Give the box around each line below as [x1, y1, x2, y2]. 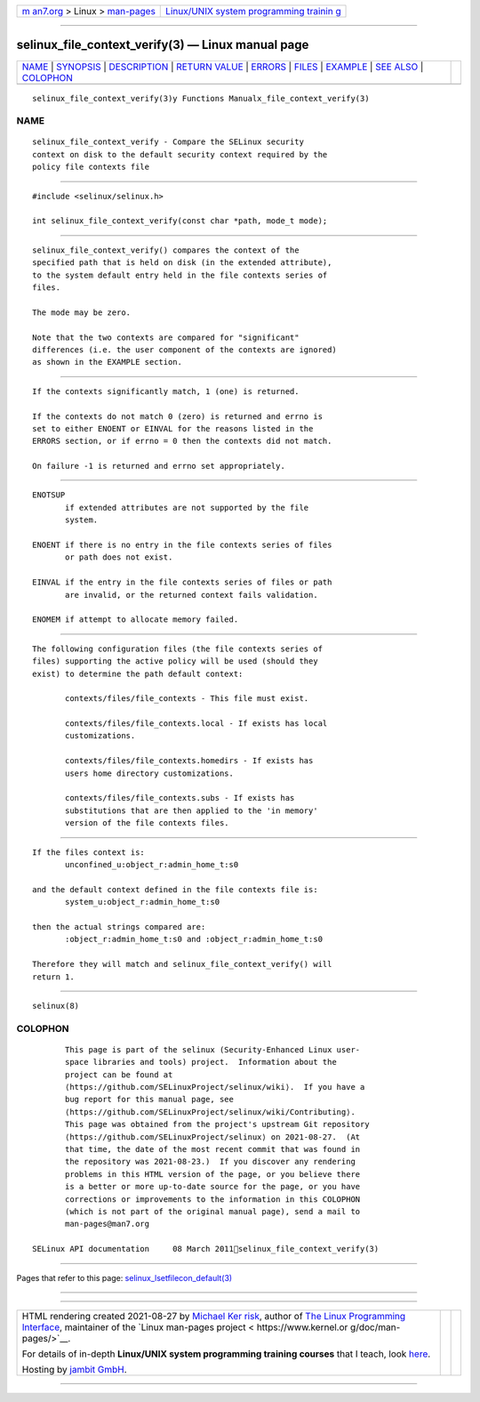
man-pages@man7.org [65, 1219, 150, 1229]
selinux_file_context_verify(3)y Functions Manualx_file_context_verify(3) [32, 93, 370, 103]
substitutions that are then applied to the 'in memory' [65, 805, 319, 816]
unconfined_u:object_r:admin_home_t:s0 [65, 859, 239, 869]
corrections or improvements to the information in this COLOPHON [65, 1194, 361, 1205]
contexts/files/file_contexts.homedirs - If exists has [65, 756, 314, 766]
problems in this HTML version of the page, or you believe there [65, 1169, 361, 1179]
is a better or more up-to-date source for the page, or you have [65, 1181, 361, 1192]
